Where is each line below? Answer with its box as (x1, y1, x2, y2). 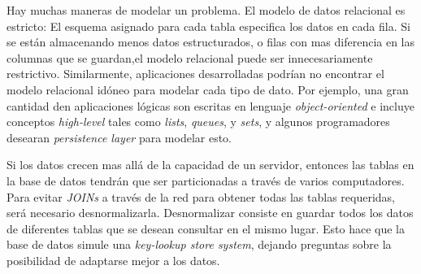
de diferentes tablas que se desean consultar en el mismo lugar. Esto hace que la (7, 220, 406, 237)
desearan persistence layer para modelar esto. (7, 128, 232, 146)
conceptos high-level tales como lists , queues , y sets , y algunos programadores (7, 113, 390, 130)
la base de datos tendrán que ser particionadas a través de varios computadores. (7, 172, 405, 189)
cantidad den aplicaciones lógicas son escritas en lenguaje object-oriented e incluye (7, 97, 414, 114)
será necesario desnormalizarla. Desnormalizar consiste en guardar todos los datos (7, 204, 414, 221)
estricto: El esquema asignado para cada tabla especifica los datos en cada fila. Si (7, 17, 410, 34)
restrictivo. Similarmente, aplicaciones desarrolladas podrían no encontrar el (7, 65, 384, 82)
